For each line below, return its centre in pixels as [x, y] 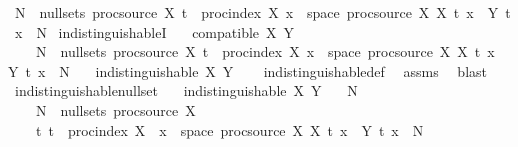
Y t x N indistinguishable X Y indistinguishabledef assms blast [247, 70]
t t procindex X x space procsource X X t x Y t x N [229, 129]
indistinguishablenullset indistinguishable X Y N [186, 90]
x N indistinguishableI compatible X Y [154, 31]
